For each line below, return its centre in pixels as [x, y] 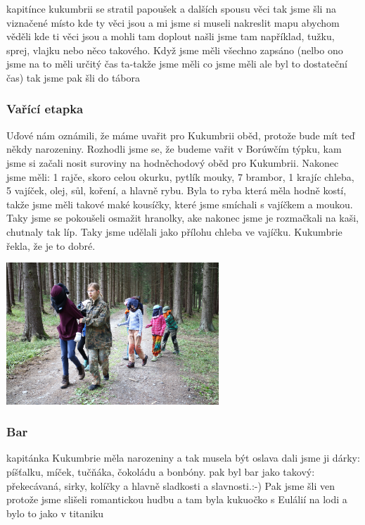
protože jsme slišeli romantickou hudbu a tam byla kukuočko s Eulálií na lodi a [177, 499]
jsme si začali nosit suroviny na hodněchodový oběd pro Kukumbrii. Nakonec [173, 162]
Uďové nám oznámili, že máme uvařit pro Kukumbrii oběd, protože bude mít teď [181, 135]
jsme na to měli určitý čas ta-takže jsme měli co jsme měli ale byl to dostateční [177, 64]
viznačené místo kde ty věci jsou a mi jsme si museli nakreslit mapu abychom [173, 22]
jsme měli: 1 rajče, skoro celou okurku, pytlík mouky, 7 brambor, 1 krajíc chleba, [180, 176]
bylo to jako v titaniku [55, 513]
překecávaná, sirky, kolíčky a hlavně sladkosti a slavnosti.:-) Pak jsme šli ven [171, 485]
